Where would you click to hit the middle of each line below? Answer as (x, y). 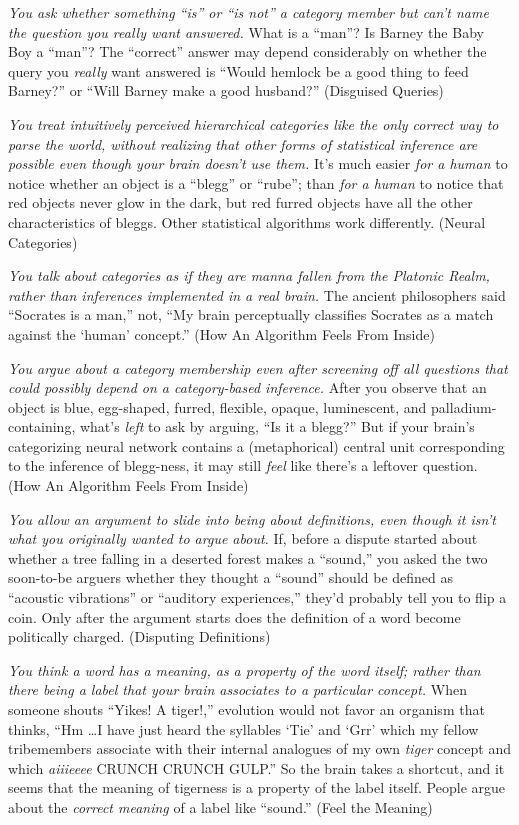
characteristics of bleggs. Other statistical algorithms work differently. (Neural (247, 221)
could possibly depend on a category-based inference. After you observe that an (247, 387)
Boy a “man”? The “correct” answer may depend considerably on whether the (247, 51)
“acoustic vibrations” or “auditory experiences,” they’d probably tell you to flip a (257, 597)
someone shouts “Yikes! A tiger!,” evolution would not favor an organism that (246, 709)
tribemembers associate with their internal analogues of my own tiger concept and (260, 748)
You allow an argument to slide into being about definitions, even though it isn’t (252, 518)
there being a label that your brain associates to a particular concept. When (237, 689)
